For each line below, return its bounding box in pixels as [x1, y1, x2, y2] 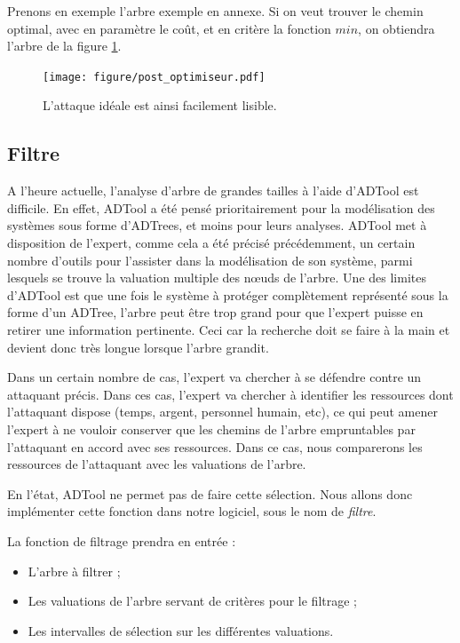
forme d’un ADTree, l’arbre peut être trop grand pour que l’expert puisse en [7, 303, 424, 321]
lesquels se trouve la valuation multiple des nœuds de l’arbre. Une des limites [7, 268, 426, 287]
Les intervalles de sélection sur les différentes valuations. [28, 621, 334, 639]
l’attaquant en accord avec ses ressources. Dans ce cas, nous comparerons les [7, 437, 423, 456]
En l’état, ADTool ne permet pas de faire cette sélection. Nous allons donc [7, 484, 413, 503]
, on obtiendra [358, 19, 435, 37]
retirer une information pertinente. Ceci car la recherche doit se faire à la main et [7, 320, 450, 338]
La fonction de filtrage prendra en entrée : [7, 531, 236, 550]
